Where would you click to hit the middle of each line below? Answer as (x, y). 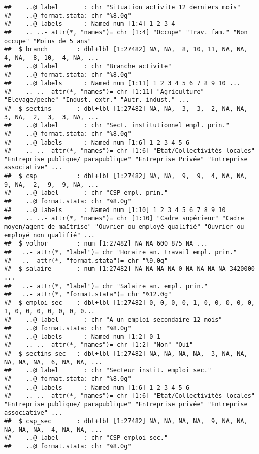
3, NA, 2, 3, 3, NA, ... (52, 117)
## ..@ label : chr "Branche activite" (88, 66)
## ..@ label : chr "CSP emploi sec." (86, 438)
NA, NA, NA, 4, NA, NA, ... (53, 429)
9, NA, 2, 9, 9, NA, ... (52, 184)
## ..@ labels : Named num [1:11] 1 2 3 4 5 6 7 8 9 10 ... (122, 83)
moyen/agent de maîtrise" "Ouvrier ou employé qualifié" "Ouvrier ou (124, 227)
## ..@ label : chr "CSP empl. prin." (86, 193)
